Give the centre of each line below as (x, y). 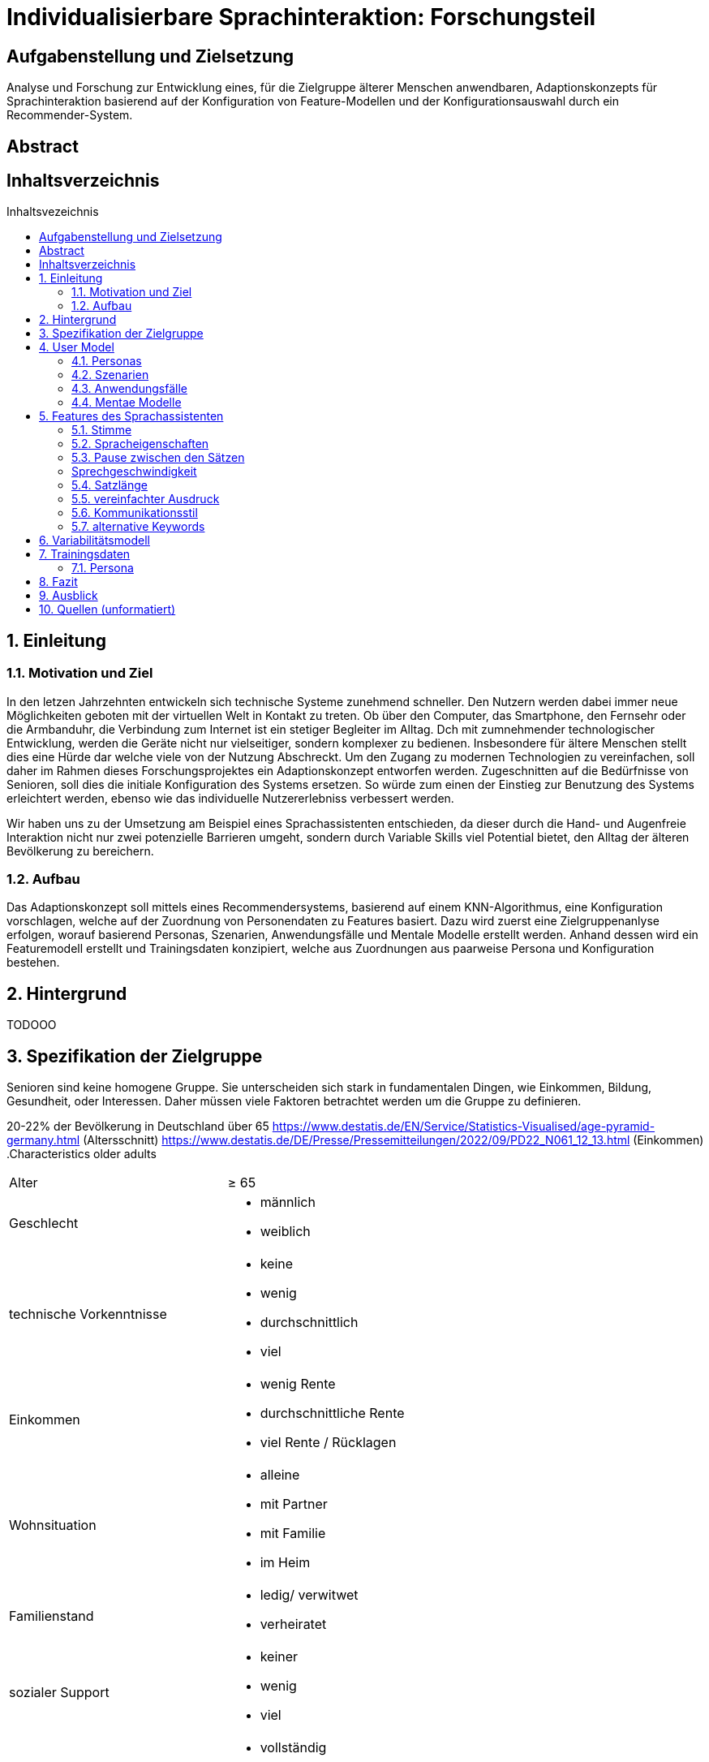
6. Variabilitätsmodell (95, 541)
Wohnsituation (53, 1525)
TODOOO (32, 1025)
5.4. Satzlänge (110, 485)
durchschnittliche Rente (332, 1413)
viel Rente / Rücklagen (328, 1443)
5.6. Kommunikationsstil (135, 513)
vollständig (293, 1748)
